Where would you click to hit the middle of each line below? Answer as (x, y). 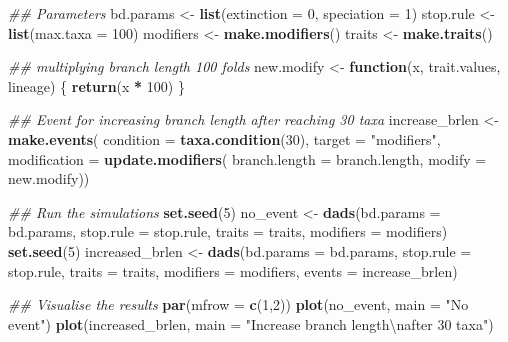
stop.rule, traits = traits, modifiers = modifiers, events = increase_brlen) (233, 270)
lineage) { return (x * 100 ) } (96, 85)
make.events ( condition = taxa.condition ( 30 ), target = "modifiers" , (224, 138)
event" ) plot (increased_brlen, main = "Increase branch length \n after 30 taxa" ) (251, 323)
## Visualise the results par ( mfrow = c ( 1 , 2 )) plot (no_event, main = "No (238, 304)
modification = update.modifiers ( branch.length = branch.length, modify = (247, 158)
